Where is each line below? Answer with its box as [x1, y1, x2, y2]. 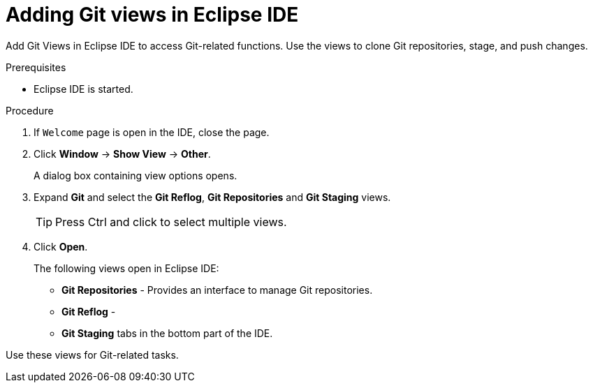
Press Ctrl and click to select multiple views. [55, 214, 287, 229]
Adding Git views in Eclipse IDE [6, 3, 299, 27]
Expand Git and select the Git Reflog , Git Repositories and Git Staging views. [34, 191, 391, 203]
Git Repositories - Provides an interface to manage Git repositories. [61, 283, 373, 296]
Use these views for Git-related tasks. [6, 348, 179, 361]
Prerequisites [6, 61, 66, 73]
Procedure [6, 104, 54, 117]
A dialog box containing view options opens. [34, 169, 237, 181]
